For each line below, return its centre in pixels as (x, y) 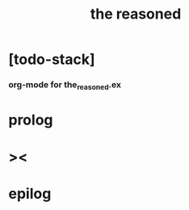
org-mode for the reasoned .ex (65, 86)
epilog (30, 193)
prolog (31, 120)
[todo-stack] (52, 59)
